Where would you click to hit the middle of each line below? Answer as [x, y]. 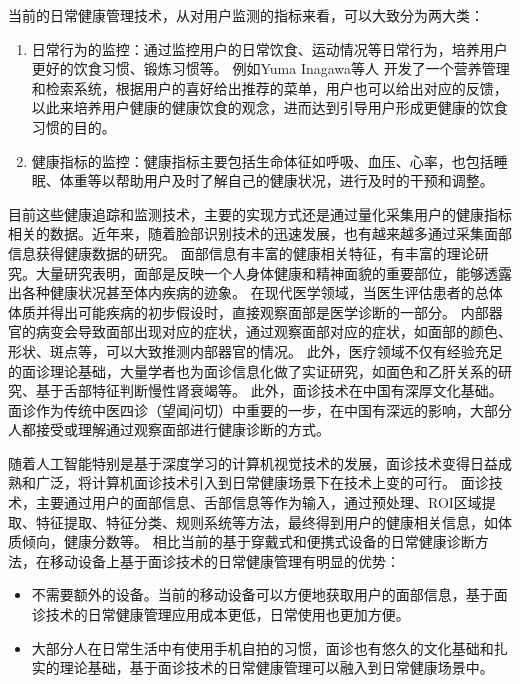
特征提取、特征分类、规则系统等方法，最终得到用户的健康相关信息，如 [266, 521]
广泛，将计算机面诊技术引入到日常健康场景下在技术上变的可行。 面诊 [262, 482]
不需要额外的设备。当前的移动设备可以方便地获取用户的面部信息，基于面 [269, 594]
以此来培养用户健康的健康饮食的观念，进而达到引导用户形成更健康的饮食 [269, 107]
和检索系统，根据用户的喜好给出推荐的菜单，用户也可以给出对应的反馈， [269, 87]
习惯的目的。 [73, 126]
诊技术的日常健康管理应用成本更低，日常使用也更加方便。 [220, 614]
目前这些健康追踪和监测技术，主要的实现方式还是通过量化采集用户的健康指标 [260, 213]
